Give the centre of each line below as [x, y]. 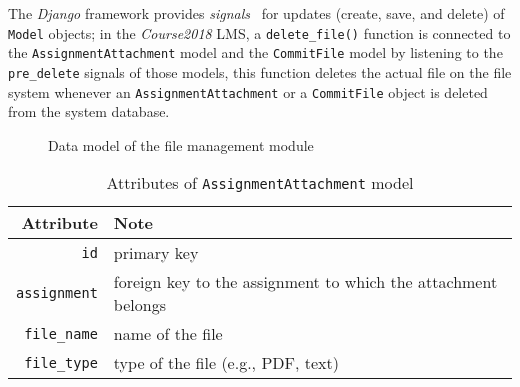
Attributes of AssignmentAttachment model [260, 183]
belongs [139, 305]
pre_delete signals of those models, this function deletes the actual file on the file [260, 71]
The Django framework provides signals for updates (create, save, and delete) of [256, 13]
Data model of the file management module [181, 144]
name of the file [168, 334]
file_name [61, 333]
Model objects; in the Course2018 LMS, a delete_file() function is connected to [259, 32]
